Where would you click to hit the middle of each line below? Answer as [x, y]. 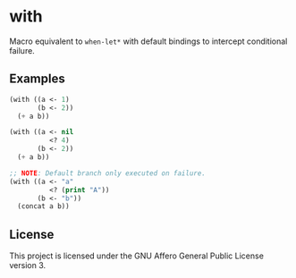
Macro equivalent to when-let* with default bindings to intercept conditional [148, 41]
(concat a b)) [43, 206]
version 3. [28, 265]
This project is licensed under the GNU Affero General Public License [136, 256]
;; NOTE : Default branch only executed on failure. [107, 173]
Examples [37, 79]
